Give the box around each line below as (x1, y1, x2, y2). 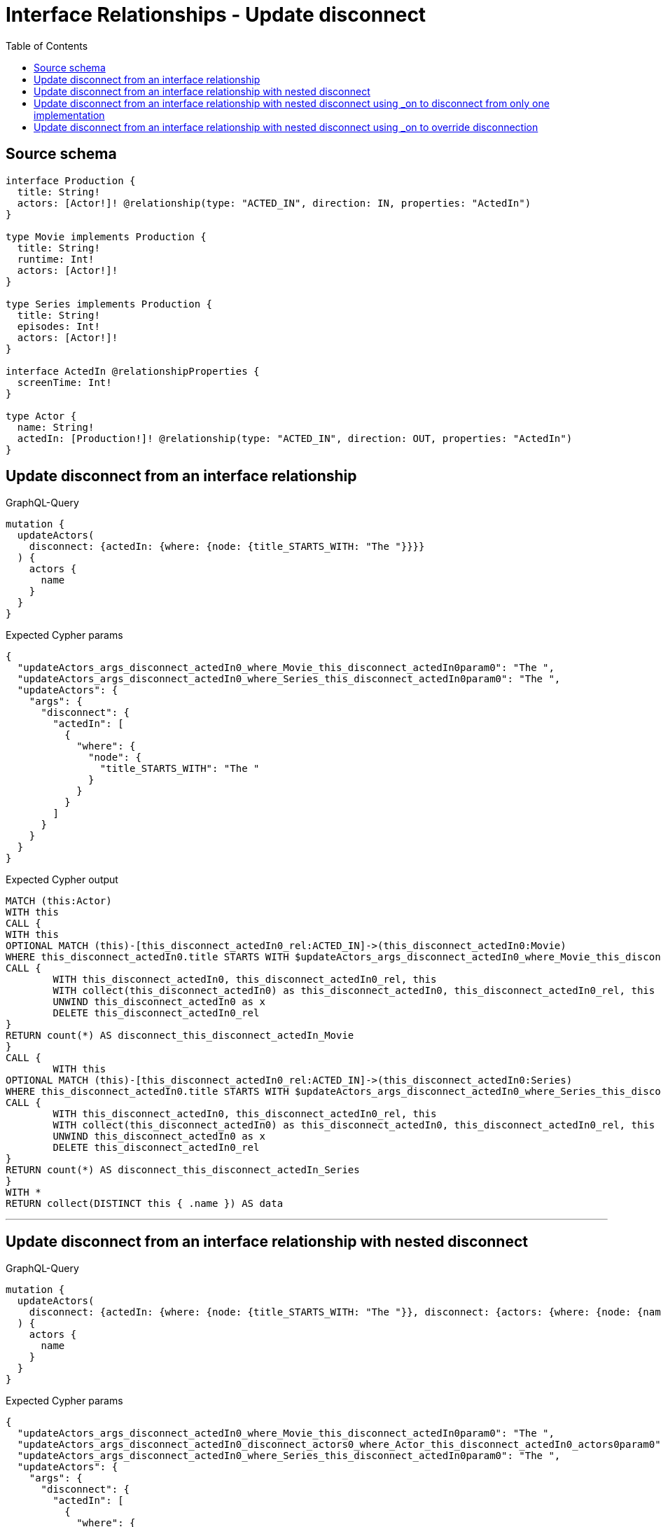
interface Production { (6, 174, 136, 186)
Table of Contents (6, 39, 88, 52)
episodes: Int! (17, 320, 100, 332)
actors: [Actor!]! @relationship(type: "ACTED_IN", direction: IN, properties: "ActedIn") (17, 197, 531, 209)
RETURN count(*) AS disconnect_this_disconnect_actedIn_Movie (6, 1030, 354, 1042)
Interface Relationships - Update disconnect (6, 3, 426, 27)
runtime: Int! (17, 253, 95, 265)
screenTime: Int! (17, 376, 112, 388)
